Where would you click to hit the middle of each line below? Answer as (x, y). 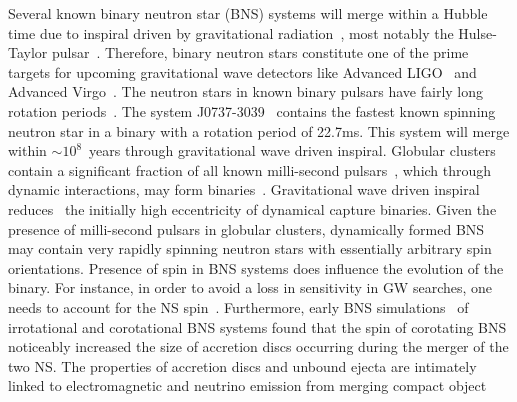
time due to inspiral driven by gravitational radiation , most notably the (231, 32)
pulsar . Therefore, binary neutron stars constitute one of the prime (260, 52)
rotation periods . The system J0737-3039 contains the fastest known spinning (252, 110)
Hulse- (477, 32)
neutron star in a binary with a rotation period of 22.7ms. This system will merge (259, 130)
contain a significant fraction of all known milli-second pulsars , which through (250, 169)
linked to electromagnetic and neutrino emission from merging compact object (247, 385)
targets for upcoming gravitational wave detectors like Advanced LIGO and (242, 71)
